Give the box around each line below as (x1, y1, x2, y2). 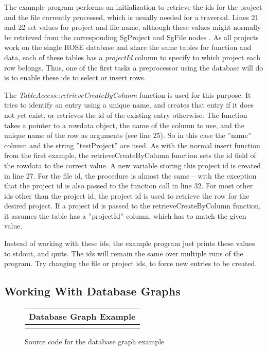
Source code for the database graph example (25, 336, 165, 347)
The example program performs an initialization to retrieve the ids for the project (4, 2, 262, 12)
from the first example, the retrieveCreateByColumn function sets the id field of (4, 150, 256, 161)
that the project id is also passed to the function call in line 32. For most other (4, 180, 253, 191)
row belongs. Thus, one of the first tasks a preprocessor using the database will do (4, 62, 263, 73)
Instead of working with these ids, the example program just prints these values (4, 238, 255, 249)
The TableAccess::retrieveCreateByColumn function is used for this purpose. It (4, 89, 251, 100)
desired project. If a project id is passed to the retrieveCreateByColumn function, (4, 200, 261, 211)
